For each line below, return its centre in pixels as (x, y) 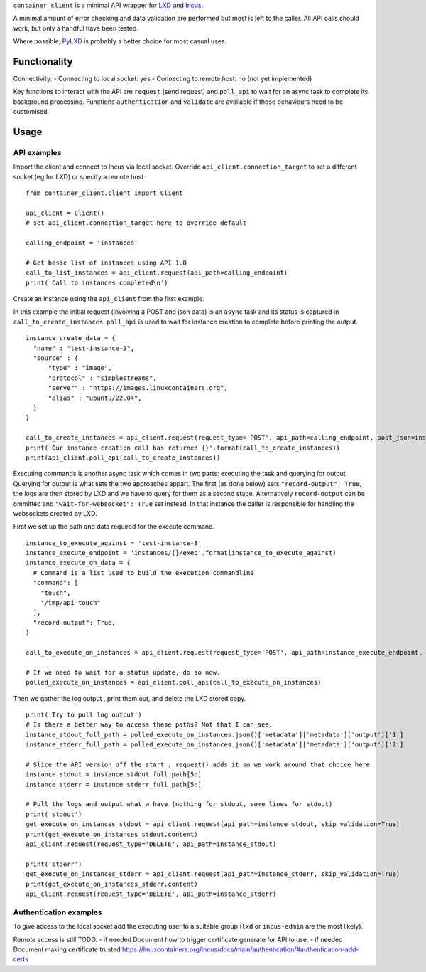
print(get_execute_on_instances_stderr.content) (112, 884)
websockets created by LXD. (55, 513)
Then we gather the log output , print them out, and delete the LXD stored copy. (130, 698)
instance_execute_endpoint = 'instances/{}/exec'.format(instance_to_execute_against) (181, 553)
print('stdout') (54, 814)
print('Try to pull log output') (84, 714)
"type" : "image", (80, 368)
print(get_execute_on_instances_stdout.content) (112, 834)
